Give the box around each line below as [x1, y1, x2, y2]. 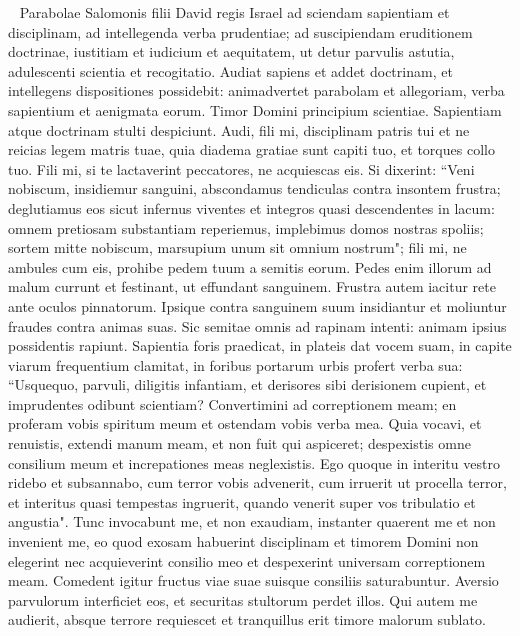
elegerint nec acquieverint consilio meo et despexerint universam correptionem [8, 550, 486, 571]
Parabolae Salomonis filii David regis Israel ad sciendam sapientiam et [19, 2, 450, 22]
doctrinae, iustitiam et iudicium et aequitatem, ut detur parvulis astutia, [8, 41, 455, 62]
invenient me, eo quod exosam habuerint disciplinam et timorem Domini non [8, 531, 479, 552]
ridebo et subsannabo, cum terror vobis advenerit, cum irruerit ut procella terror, [8, 472, 507, 493]
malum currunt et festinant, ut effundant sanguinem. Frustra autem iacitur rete [8, 276, 496, 297]
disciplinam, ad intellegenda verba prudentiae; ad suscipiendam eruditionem [8, 21, 473, 42]
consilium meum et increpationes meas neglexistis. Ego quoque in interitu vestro [8, 452, 500, 473]
